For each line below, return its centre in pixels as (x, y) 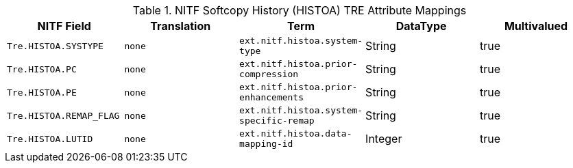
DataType (421, 26)
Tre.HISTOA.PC (42, 69)
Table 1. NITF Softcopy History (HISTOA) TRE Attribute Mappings (300, 10)
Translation (181, 26)
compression (269, 74)
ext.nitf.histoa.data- (296, 134)
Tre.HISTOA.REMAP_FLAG (63, 115)
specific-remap (277, 121)
